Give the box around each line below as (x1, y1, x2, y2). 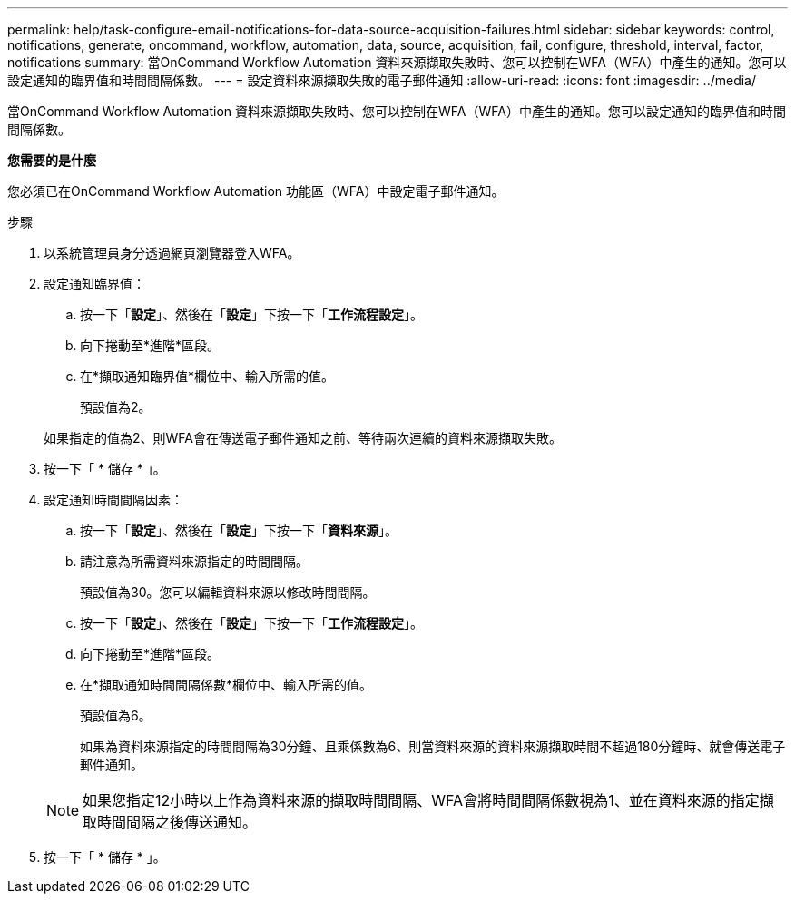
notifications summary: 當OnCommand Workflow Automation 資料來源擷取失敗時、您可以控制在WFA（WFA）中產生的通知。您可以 (7, 54, 787, 70)
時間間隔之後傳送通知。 (97, 813, 258, 831)
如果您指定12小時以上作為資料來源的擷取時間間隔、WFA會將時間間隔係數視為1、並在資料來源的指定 (83, 791, 760, 809)
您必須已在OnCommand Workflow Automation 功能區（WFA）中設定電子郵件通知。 (7, 183, 505, 199)
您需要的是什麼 (7, 152, 96, 168)
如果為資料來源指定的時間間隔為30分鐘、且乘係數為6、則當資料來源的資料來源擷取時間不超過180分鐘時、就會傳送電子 (80, 739, 786, 754)
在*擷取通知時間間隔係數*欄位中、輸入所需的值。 (80, 677, 373, 692)
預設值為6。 (80, 708, 152, 723)
